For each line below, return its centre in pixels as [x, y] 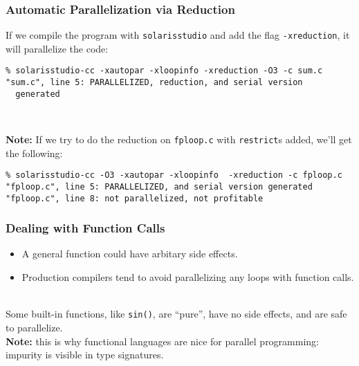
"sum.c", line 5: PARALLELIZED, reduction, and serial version [154, 83]
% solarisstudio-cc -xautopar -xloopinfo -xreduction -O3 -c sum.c [164, 71]
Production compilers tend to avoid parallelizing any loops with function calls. [188, 277]
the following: [34, 153]
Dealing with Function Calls [85, 228]
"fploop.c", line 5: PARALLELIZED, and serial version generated [159, 186]
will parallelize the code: [57, 48]
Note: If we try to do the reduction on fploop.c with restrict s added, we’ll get [179, 139]
